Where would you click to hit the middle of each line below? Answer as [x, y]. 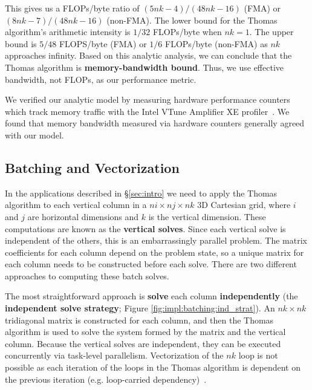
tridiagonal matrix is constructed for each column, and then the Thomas [139, 320]
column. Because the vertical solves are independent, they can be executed [143, 343]
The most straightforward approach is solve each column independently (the [151, 296]
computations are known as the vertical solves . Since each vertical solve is [145, 228]
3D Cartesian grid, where [244, 205]
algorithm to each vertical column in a [76, 205]
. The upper [271, 32]
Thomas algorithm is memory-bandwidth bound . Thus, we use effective [144, 67]
